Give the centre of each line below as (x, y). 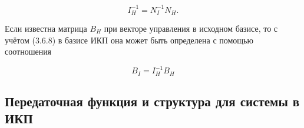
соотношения (28, 51)
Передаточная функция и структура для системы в (152, 101)
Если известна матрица (46, 28)
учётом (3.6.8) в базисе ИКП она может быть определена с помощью (129, 40)
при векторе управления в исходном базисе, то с (191, 28)
